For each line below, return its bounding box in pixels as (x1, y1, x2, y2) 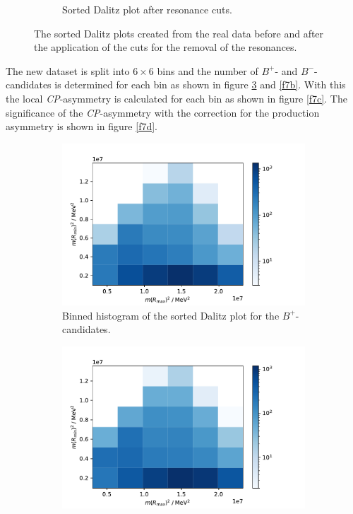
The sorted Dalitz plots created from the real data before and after (34, 25, 324, 40)
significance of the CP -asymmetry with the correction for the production (6, 105, 320, 119)
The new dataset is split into (6, 63, 130, 78)
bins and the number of (157, 63, 258, 78)
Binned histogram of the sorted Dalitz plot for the (62, 308, 280, 322)
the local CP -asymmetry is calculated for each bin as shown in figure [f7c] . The (6, 90, 347, 105)
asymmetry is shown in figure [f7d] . (6, 119, 158, 134)
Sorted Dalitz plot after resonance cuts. (62, 2, 232, 16)
